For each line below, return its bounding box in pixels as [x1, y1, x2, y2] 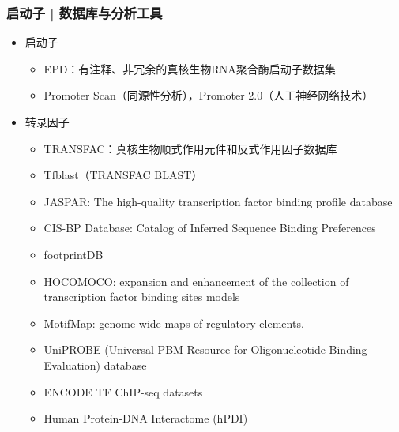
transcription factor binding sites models [43, 288, 240, 305]
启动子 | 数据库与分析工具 [6, 2, 163, 22]
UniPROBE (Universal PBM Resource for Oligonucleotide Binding [43, 341, 367, 358]
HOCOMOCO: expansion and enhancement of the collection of [43, 272, 349, 289]
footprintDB [43, 246, 104, 262]
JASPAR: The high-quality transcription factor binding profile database [43, 193, 393, 209]
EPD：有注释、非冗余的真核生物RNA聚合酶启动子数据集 [43, 60, 336, 77]
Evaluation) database [43, 356, 147, 373]
